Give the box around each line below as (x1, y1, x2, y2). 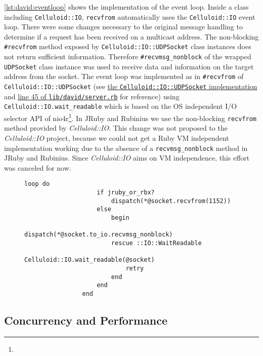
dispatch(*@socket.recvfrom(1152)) (111, 197, 231, 205)
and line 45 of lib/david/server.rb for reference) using (4, 91, 180, 101)
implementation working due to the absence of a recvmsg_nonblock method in (4, 142, 248, 153)
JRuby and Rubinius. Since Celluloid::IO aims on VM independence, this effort (4, 152, 250, 163)
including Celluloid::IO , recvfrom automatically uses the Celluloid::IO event (4, 11, 255, 22)
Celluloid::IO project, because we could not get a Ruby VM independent (4, 132, 229, 143)
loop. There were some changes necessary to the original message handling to (4, 21, 243, 32)
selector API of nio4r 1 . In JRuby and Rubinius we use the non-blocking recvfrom (4, 111, 257, 123)
